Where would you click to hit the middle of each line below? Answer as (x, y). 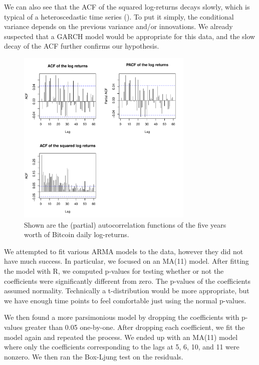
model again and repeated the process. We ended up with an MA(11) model (121, 337)
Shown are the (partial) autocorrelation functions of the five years (125, 224)
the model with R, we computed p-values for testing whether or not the (114, 270)
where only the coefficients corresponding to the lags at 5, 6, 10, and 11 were (122, 347)
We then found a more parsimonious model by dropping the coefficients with (122, 317)
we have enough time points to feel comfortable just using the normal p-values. (125, 300)
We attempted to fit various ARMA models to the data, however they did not (124, 251)
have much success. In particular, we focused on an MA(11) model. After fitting (126, 261)
